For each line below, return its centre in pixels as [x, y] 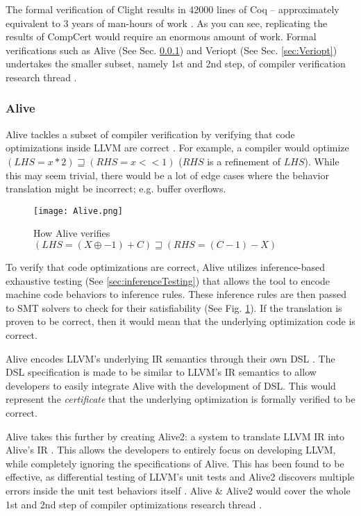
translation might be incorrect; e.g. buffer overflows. [116, 189]
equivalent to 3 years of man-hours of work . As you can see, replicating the [167, 23]
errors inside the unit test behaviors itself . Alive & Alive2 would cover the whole [178, 490]
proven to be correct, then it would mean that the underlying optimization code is [180, 321]
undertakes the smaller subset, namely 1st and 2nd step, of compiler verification [176, 64]
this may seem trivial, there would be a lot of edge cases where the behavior [167, 175]
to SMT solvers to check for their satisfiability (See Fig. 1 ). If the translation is [174, 307]
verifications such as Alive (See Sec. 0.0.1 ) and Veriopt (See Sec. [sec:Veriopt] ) [171, 50]
